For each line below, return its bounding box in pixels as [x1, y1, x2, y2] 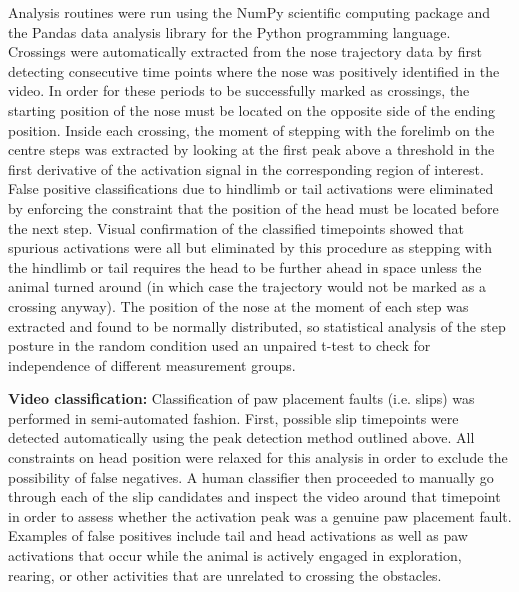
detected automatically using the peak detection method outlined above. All [8, 427, 475, 448]
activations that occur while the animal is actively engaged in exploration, [8, 545, 462, 566]
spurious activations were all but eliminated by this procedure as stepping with [8, 237, 493, 258]
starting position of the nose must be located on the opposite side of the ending [8, 99, 496, 120]
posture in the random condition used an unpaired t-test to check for [8, 335, 431, 356]
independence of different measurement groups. [8, 354, 296, 375]
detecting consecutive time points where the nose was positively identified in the [8, 60, 500, 81]
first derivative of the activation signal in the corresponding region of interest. [8, 158, 484, 179]
